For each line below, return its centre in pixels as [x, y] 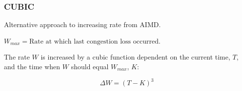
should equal [90, 66]
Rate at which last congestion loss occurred [94, 41]
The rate [17, 57]
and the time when [32, 66]
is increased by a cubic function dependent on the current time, [135, 57]
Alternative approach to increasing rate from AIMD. [82, 24]
